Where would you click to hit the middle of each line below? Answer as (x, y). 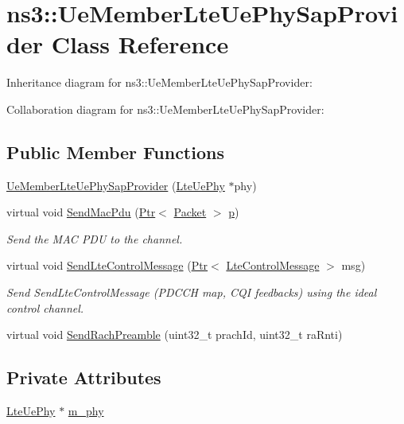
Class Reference (140, 44)
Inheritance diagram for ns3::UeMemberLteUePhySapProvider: (159, 82)
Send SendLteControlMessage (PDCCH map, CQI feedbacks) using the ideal (192, 292)
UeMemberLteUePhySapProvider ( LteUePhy (116, 185)
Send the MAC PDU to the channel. (95, 238)
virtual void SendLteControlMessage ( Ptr (107, 265)
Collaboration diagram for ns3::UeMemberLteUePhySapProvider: (165, 109)
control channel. (45, 307)
